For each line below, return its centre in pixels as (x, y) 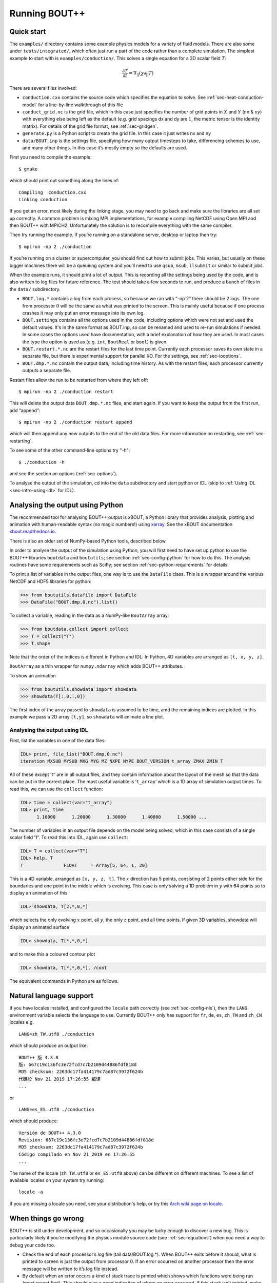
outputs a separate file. (47, 371)
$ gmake (28, 169)
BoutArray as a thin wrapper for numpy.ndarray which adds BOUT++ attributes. (96, 666)
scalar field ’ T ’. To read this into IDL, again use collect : (69, 837)
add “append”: (25, 410)
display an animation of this (38, 893)
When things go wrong (47, 1218)
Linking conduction (43, 199)
